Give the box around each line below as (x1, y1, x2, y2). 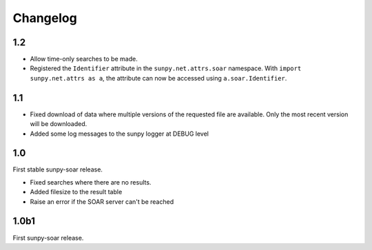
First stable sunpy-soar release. (12, 165, 103, 174)
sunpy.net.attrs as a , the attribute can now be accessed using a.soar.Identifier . (30, 74, 287, 82)
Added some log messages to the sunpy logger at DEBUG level (30, 129, 209, 138)
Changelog (12, 10, 77, 25)
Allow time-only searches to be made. (30, 55, 138, 63)
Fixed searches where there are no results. (30, 178, 152, 186)
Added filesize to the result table (30, 188, 123, 196)
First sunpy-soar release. (12, 233, 84, 242)
